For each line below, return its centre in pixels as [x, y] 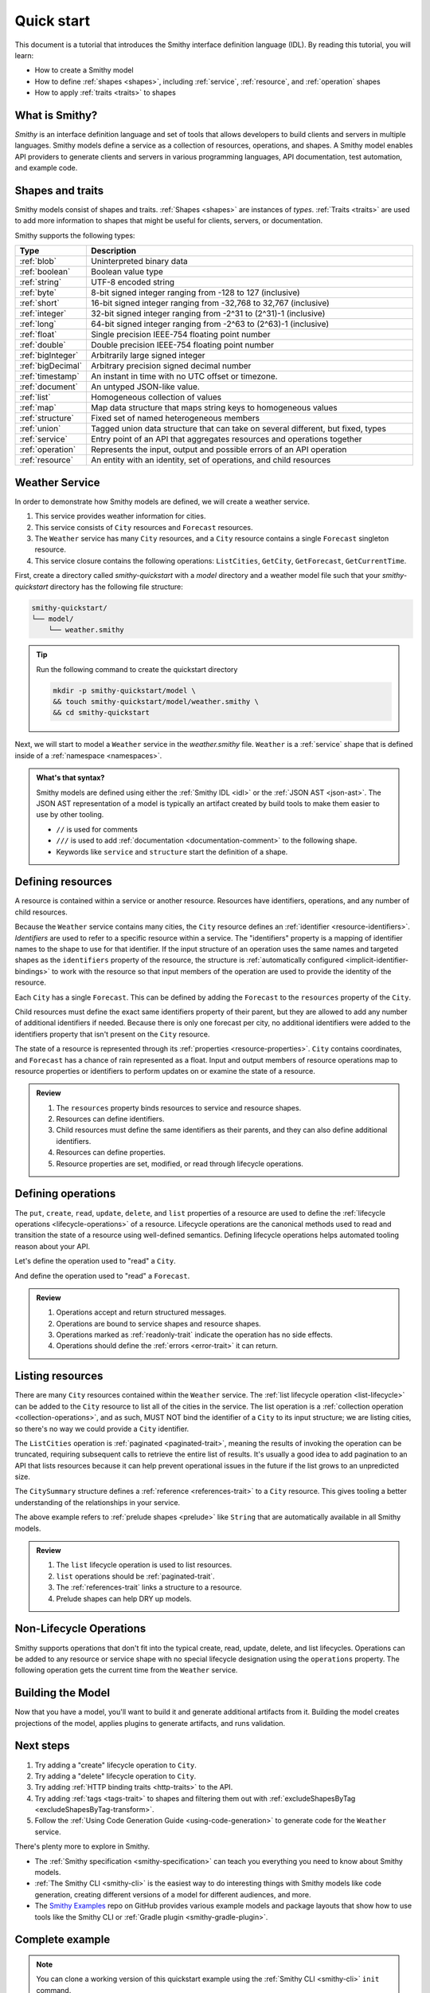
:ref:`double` [43, 345]
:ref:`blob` [38, 261]
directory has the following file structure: [116, 587]
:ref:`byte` [38, 293]
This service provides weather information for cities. [120, 516]
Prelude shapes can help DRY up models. [124, 1598]
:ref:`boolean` [45, 272]
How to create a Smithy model [84, 70]
